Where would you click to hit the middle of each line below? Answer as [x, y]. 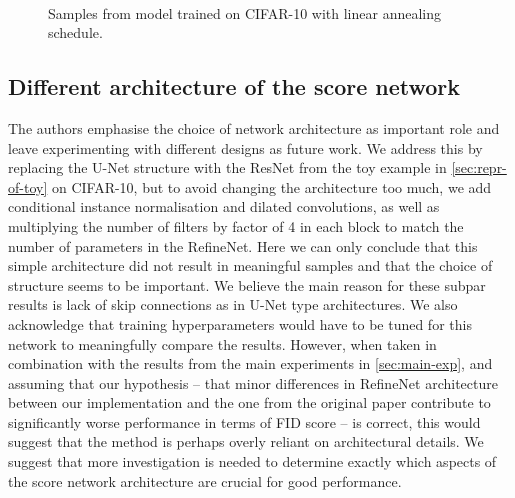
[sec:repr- [479, 167]
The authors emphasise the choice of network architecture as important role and [254, 127]
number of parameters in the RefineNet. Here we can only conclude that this [243, 245]
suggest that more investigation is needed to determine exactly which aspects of [252, 461]
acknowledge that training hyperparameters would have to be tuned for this [240, 323]
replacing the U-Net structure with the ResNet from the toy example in [227, 167]
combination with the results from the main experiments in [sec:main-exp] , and [250, 363]
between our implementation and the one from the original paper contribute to [249, 402]
